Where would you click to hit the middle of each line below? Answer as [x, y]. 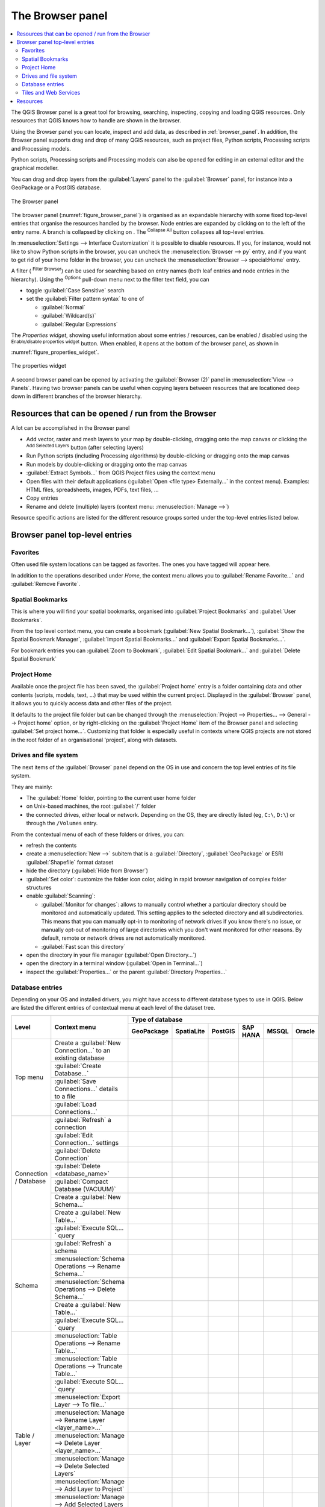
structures [39, 887]
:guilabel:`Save [75, 1081]
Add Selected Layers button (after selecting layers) [85, 447]
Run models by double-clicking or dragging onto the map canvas [107, 464]
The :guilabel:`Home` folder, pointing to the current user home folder [111, 798]
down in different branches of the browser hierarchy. [77, 396]
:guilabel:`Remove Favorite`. [46, 584]
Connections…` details [86, 1089]
